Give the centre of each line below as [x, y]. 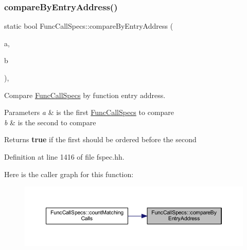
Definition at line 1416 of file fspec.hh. [64, 156]
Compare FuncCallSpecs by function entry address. [85, 95]
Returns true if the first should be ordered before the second [100, 139]
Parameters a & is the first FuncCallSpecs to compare [89, 112]
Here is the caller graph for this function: [69, 174]
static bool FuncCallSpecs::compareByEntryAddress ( [89, 26]
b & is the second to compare [50, 122]
